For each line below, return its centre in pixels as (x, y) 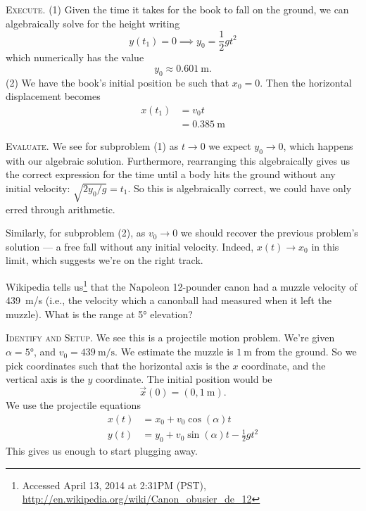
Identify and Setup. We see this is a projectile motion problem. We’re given (170, 337)
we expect (230, 145)
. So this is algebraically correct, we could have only (240, 188)
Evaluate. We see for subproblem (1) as (92, 145)
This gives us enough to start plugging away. (102, 451)
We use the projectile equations (73, 405)
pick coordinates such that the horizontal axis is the (118, 365)
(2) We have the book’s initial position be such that (118, 82)
